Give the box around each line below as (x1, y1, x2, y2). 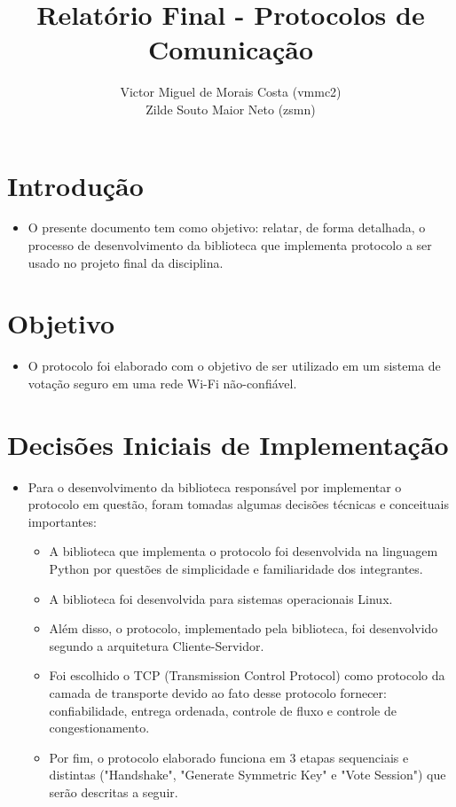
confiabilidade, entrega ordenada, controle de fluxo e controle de (49, 701, 397, 719)
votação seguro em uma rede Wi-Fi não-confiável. (28, 373, 297, 392)
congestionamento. (49, 718, 150, 737)
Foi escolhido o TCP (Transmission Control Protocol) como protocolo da (49, 666, 445, 685)
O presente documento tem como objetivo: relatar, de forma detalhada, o (28, 218, 426, 237)
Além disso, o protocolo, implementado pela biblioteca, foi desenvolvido (49, 619, 438, 638)
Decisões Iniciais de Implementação (7, 426, 449, 462)
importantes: (28, 512, 97, 530)
